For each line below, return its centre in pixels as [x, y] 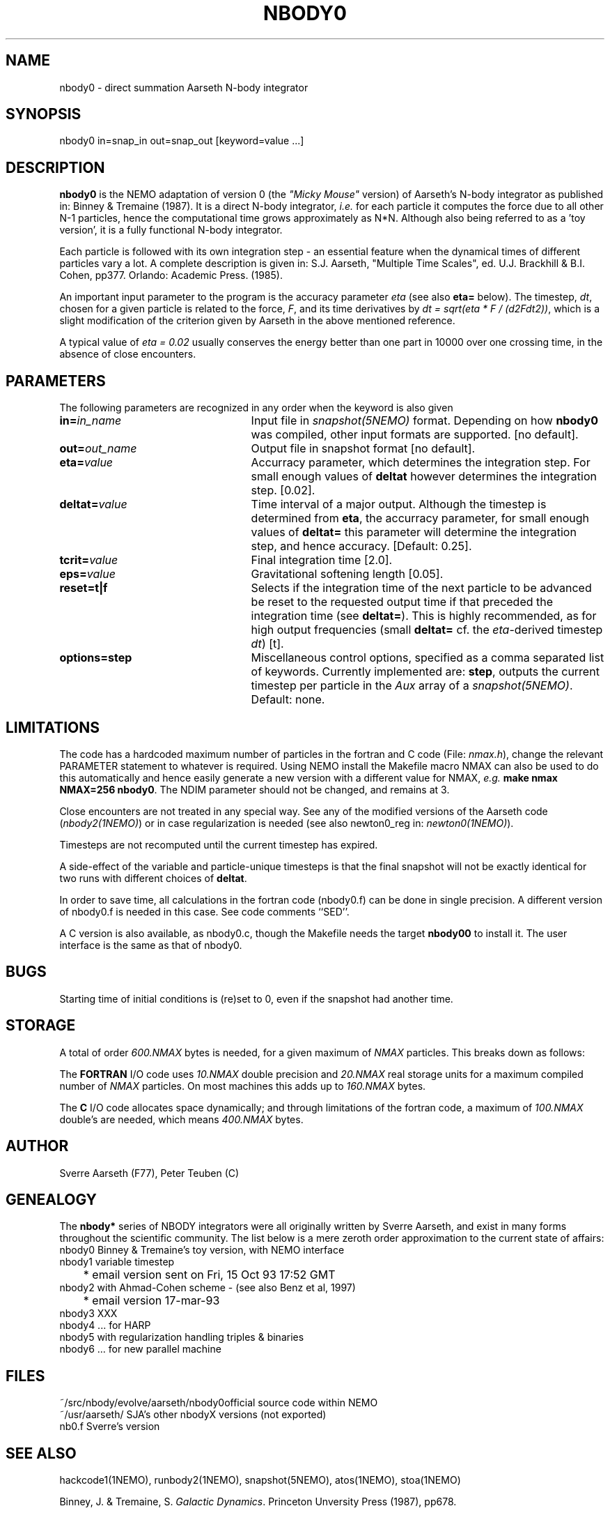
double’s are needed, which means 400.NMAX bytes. [181, 1119]
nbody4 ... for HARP [105, 1325]
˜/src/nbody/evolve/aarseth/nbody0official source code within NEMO [219, 1403]
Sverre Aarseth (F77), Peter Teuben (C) [149, 1173]
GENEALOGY [51, 1199]
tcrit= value [89, 560]
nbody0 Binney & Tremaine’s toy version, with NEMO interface [202, 1250]
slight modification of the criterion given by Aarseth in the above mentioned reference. [257, 321]
